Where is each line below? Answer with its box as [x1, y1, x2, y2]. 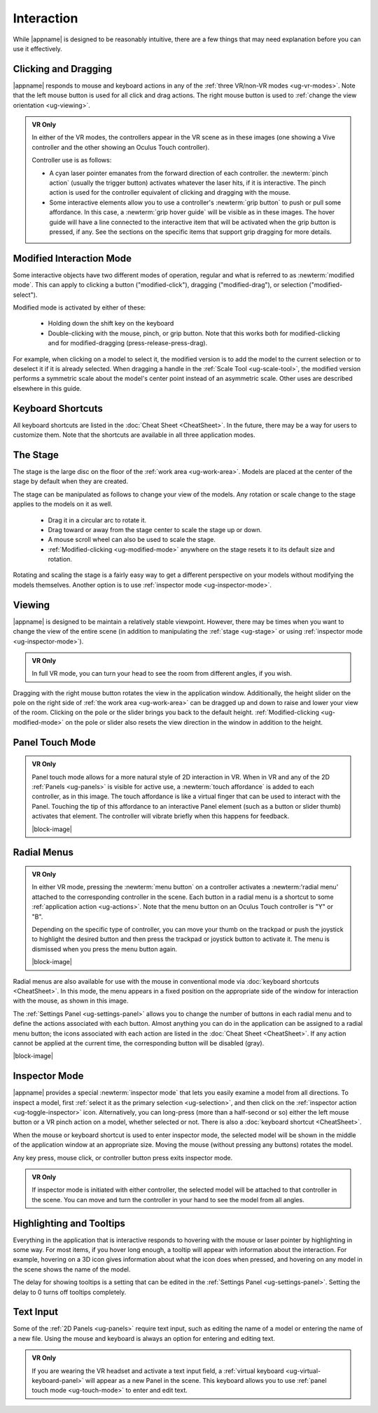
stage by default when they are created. [13, 477, 129, 486]
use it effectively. [13, 44, 62, 53]
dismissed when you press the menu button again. [31, 945, 178, 953]
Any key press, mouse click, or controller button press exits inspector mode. [13, 1153, 233, 1162]
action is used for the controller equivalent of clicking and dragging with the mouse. [49, 188, 291, 197]
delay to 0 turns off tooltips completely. [13, 1288, 127, 1296]
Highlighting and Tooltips [13, 1217, 126, 1229]
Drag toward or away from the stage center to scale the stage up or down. [48, 525, 262, 534]
